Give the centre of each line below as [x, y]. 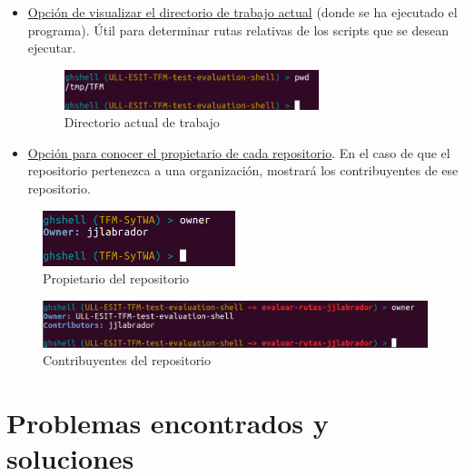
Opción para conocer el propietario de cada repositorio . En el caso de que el [239, 152]
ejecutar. [52, 48]
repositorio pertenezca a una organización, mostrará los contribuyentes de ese [243, 170]
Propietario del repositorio [116, 278]
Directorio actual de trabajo [142, 122]
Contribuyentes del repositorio [127, 360]
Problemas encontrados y [168, 422]
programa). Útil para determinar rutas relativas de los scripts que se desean [238, 30]
